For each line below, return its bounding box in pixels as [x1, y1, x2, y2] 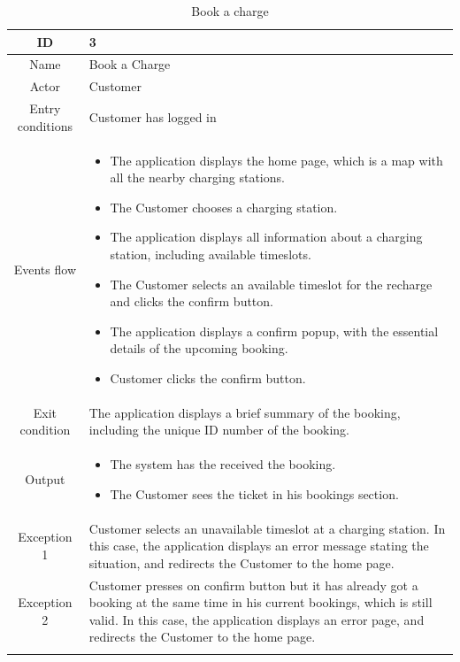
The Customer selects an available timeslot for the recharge [110, 274, 433, 293]
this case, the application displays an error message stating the [88, 536, 429, 555]
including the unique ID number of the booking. [88, 420, 350, 439]
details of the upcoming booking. [110, 339, 288, 358]
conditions [17, 116, 73, 135]
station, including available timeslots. [110, 244, 311, 263]
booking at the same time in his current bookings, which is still [88, 593, 433, 612]
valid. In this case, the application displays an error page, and [88, 610, 425, 628]
